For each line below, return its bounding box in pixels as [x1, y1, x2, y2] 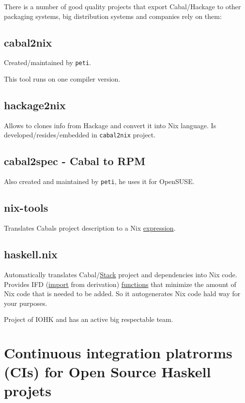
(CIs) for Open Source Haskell [4, 362, 211, 382]
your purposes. [4, 298, 47, 308]
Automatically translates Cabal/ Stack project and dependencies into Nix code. [4, 269, 237, 279]
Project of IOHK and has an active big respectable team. [4, 314, 173, 324]
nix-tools [4, 200, 48, 215]
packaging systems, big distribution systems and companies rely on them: [4, 11, 222, 21]
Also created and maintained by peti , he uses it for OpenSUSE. [4, 176, 195, 186]
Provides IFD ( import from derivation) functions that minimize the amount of [4, 279, 236, 289]
